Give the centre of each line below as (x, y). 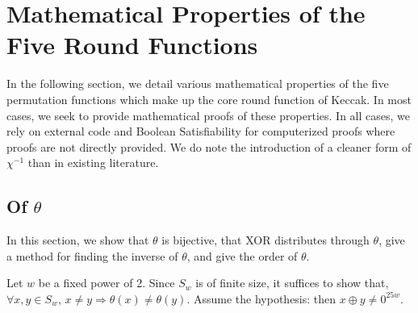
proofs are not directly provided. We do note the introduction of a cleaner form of (209, 146)
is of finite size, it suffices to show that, (292, 283)
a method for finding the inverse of (92, 255)
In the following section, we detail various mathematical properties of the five (198, 83)
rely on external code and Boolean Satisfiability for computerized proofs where (201, 131)
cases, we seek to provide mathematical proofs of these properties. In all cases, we (209, 115)
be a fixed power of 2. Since (107, 283)
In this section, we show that (78, 240)
